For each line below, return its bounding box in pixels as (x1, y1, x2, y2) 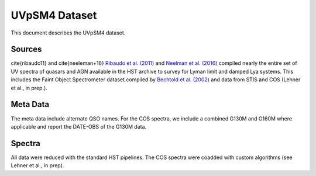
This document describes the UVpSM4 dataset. (11, 29, 126, 36)
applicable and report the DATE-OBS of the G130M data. (11, 123, 147, 130)
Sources (11, 44, 42, 54)
